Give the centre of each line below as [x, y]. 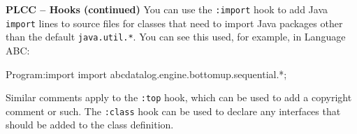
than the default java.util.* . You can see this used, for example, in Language [176, 37]
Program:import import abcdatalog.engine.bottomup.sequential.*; [146, 74]
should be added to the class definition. [90, 125]
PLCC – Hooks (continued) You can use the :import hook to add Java [167, 9]
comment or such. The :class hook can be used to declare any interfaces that [173, 111]
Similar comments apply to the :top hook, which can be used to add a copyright [179, 97]
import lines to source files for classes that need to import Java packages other [174, 23]
